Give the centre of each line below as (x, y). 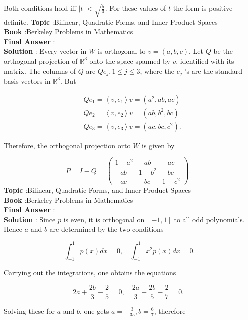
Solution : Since (30, 219)
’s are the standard (213, 71)
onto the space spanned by (130, 61)
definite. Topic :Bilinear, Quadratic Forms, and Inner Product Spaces (111, 22)
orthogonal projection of (41, 61)
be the (223, 51)
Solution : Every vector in (45, 51)
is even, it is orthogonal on (104, 219)
